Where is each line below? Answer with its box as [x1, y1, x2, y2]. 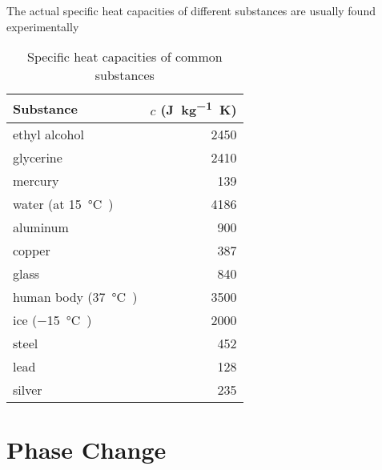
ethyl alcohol [13, 124, 84, 143]
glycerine [13, 147, 62, 167]
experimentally [6, 18, 79, 34]
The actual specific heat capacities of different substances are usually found [6, 2, 376, 18]
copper [13, 240, 50, 259]
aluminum [13, 217, 69, 236]
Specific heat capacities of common [26, 47, 223, 66]
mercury [13, 171, 59, 190]
